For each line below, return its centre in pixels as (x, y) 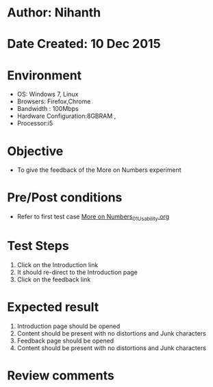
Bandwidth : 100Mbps (48, 109)
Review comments (61, 376)
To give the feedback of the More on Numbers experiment (99, 170)
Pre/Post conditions (65, 198)
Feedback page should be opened (65, 340)
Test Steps (38, 246)
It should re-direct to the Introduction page (77, 272)
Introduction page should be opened (68, 326)
